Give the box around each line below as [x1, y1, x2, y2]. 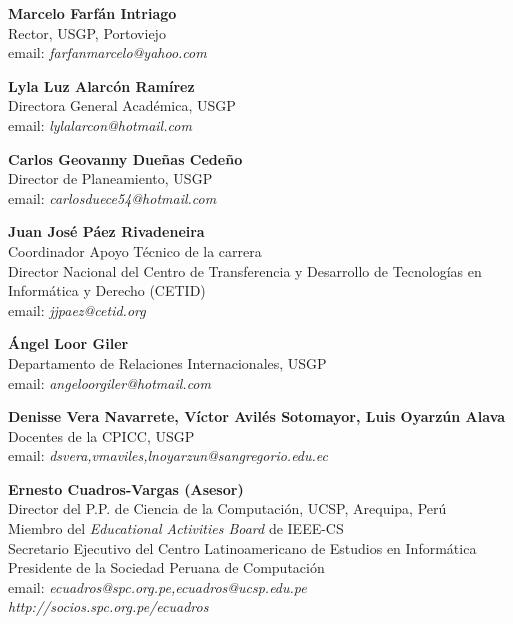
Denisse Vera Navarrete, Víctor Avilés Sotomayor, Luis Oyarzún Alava [8, 406, 506, 427]
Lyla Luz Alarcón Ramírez [8, 75, 195, 96]
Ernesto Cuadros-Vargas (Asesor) [8, 478, 244, 499]
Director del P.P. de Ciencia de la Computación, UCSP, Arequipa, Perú [8, 498, 447, 519]
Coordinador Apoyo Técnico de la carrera [8, 240, 262, 261]
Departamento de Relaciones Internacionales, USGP [8, 352, 327, 373]
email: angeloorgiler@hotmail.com [8, 372, 211, 393]
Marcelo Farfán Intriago [8, 3, 177, 23]
